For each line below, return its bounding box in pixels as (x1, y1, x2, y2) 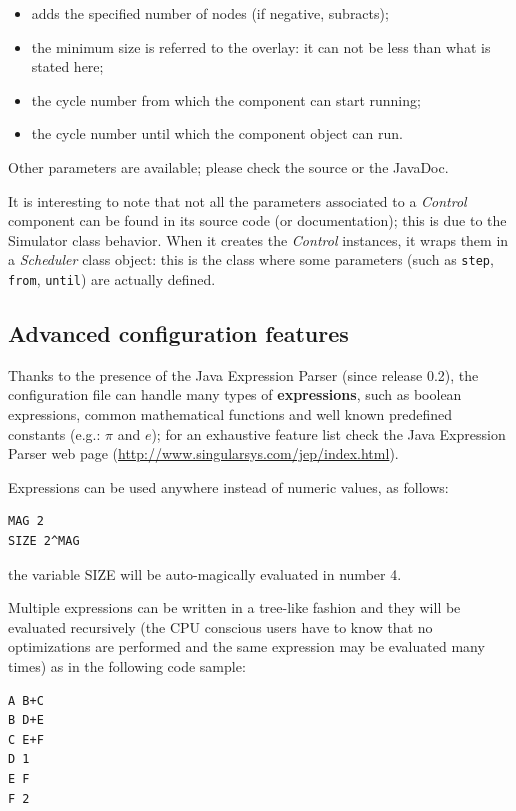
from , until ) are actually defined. (8, 269, 216, 289)
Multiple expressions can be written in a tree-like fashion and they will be (8, 597, 461, 618)
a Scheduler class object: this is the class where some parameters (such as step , (8, 249, 494, 270)
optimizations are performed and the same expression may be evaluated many (8, 636, 485, 657)
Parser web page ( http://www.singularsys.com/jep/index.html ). (8, 443, 399, 464)
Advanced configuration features (8, 318, 349, 349)
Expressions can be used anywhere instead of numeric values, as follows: (8, 476, 449, 497)
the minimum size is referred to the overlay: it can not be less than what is (31, 36, 491, 57)
